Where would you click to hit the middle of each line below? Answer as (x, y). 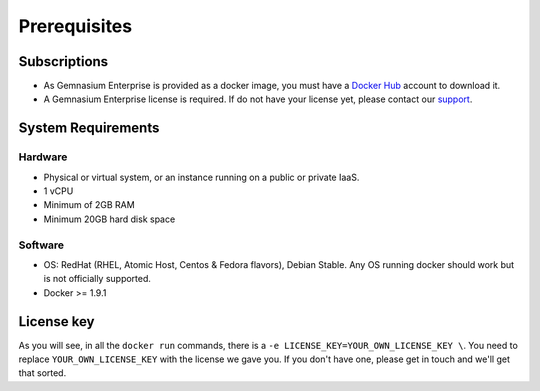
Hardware (43, 157)
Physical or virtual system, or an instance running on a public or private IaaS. (201, 177)
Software (41, 245)
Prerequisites (75, 26)
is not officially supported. (97, 279)
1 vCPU (58, 191)
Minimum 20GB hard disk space (109, 219)
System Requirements (89, 128)
